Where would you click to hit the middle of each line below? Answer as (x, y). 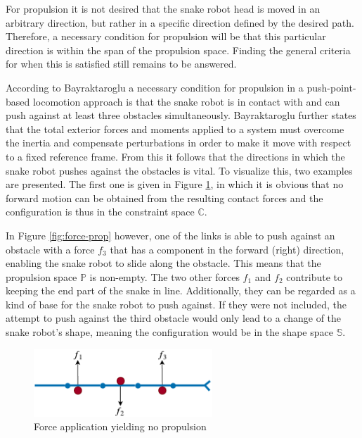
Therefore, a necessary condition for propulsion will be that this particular (166, 36)
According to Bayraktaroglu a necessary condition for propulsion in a (155, 87)
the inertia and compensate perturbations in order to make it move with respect (179, 143)
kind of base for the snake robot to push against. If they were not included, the (176, 304)
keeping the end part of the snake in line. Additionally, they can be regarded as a (181, 290)
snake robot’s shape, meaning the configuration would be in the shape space (169, 332)
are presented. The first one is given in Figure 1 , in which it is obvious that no (175, 184)
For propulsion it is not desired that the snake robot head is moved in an (163, 8)
